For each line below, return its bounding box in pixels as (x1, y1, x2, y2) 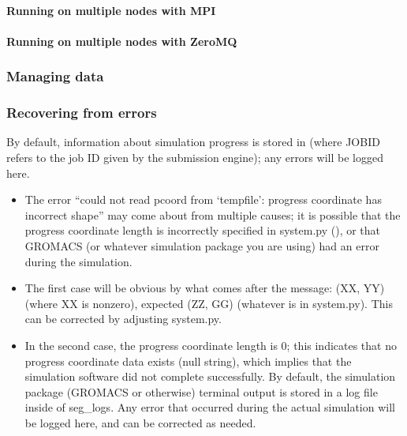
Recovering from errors (6, 103, 157, 122)
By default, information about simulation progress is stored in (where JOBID (6, 133, 380, 150)
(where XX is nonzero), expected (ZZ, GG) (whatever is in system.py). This (24, 295, 393, 311)
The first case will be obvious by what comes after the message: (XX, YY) (24, 280, 385, 296)
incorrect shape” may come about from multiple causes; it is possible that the (24, 206, 401, 223)
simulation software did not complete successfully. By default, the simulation (24, 368, 396, 385)
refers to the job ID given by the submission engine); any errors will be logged (6, 149, 383, 166)
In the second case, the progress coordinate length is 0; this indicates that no (24, 336, 397, 353)
